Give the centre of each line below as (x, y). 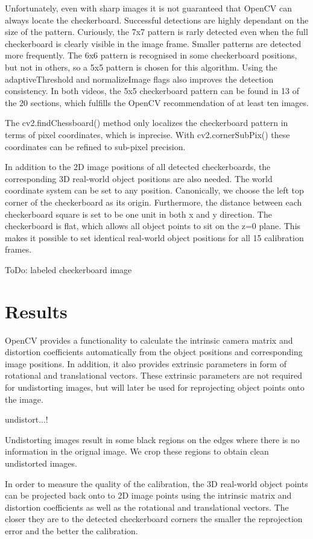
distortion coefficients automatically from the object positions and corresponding (154, 352)
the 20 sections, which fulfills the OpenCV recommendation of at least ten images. (157, 102)
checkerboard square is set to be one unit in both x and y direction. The (138, 214)
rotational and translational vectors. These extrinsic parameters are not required (154, 375)
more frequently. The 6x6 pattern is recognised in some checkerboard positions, (151, 55)
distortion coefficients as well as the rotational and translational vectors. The (147, 507)
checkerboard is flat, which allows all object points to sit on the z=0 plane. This (153, 226)
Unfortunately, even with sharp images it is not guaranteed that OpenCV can (148, 8)
